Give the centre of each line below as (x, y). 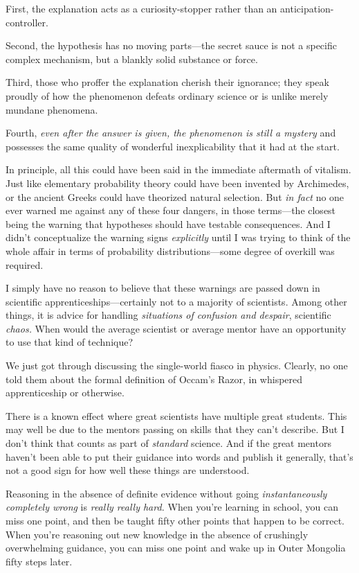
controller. (27, 22)
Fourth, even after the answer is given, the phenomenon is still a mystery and (171, 133)
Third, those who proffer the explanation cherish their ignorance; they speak (167, 82)
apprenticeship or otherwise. (65, 393)
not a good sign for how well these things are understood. (128, 470)
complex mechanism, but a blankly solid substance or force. (132, 59)
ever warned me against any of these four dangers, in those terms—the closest (171, 210)
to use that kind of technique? (70, 342)
